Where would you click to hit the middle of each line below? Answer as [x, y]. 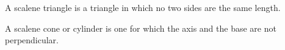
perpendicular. [32, 40]
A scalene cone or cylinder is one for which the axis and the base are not [141, 28]
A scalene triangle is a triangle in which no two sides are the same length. [143, 7]
